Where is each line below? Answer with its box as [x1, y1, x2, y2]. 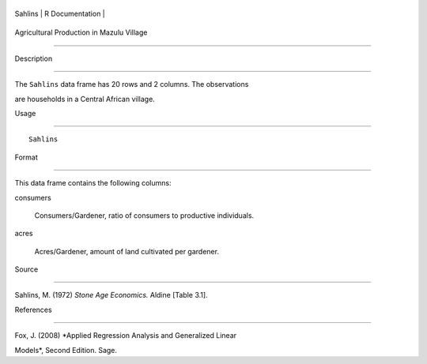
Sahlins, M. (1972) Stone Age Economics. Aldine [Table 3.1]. [14, 291, 209, 300]
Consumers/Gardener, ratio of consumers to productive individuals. [34, 210, 255, 220]
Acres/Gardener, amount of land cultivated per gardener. [34, 246, 219, 256]
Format [14, 152, 39, 162]
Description [14, 54, 53, 63]
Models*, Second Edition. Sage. [14, 345, 118, 355]
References [14, 305, 52, 314]
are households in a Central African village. [14, 94, 156, 103]
